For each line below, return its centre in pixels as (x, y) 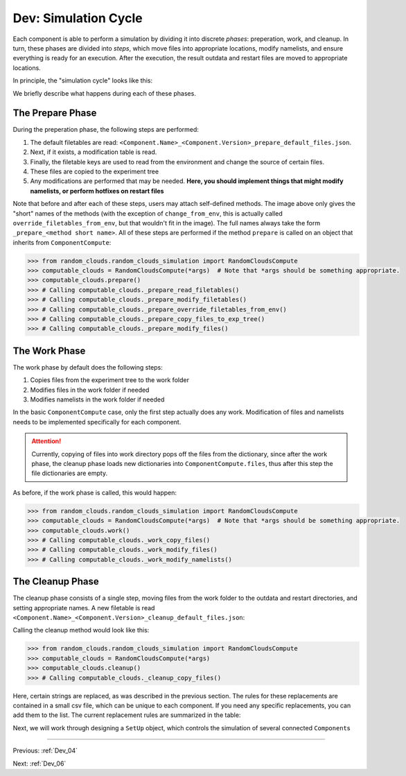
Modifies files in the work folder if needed (90, 390)
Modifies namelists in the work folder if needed (97, 399)
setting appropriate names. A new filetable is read (84, 607)
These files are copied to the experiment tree (95, 171)
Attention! (46, 441)
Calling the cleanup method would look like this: (81, 630)
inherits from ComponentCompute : (62, 242)
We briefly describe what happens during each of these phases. (105, 93)
